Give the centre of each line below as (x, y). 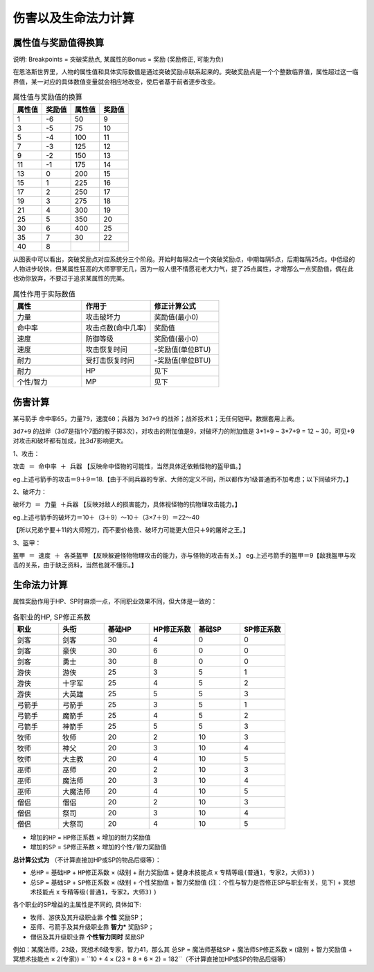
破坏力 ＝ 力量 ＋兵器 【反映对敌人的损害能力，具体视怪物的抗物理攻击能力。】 (127, 504)
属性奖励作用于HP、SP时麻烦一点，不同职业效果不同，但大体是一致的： (115, 601)
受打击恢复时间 (110, 360)
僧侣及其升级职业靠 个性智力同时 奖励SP (87, 937)
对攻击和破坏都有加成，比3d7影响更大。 (70, 441)
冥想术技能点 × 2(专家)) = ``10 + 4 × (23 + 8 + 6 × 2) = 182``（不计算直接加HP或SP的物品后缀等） (151, 959)
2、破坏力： (30, 492)
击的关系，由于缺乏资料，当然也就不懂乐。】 (75, 565)
